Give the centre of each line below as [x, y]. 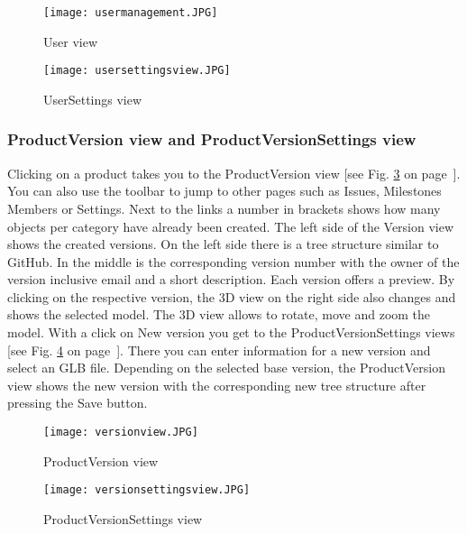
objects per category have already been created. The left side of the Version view [231, 226]
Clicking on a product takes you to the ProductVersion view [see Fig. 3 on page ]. [234, 173]
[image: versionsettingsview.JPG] [147, 490]
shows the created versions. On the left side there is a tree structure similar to [223, 244]
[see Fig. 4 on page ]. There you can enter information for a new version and [219, 350]
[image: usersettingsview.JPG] [137, 71]
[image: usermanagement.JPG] [131, 13]
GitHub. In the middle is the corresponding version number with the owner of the [233, 261]
